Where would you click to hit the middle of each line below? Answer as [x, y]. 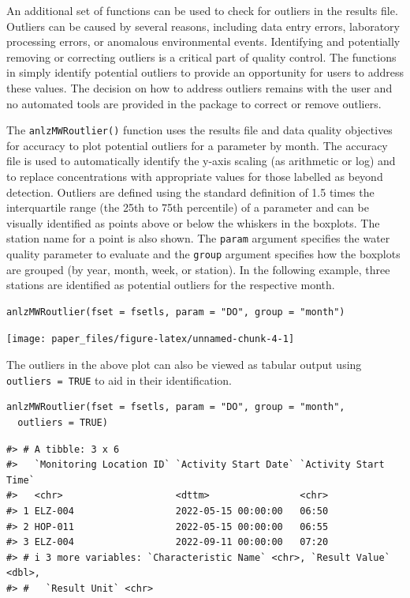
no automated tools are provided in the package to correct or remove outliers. [194, 103]
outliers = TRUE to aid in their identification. [119, 380]
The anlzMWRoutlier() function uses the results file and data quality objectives [199, 130]
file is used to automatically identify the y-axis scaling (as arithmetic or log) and [201, 161]
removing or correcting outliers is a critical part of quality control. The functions [201, 56]
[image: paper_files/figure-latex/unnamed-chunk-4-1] [151, 339]
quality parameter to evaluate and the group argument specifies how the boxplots [203, 254]
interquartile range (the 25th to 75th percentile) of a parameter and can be [188, 207]
